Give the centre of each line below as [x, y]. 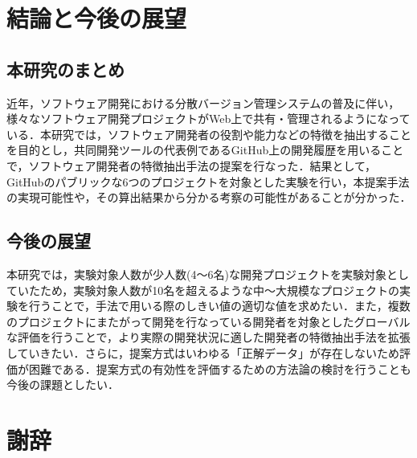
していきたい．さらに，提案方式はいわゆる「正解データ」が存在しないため [203, 352]
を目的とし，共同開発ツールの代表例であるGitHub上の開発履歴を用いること [205, 150]
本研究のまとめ [65, 69]
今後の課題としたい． [63, 384]
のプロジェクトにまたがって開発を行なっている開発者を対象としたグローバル [208, 321]
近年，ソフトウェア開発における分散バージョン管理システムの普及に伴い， [203, 102]
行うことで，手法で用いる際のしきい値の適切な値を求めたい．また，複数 [219, 306]
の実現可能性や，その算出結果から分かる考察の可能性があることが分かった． [209, 197]
